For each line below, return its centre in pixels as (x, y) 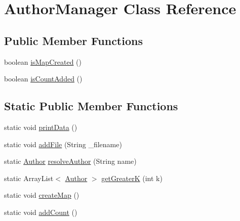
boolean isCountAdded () (43, 79)
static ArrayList (29, 178)
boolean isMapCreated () (43, 61)
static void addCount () (41, 212)
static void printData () (41, 127)
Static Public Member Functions (91, 106)
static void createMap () (42, 195)
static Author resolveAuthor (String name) (70, 161)
